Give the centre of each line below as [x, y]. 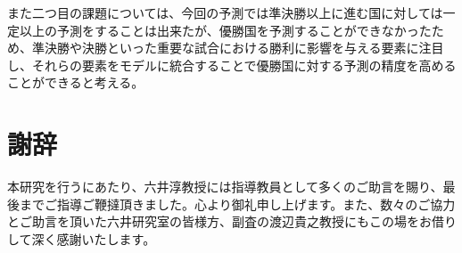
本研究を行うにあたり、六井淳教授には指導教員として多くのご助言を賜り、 [225, 187]
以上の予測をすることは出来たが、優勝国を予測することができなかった [225, 30]
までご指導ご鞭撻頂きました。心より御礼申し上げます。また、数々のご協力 [237, 204]
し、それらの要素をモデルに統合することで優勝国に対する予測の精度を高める [232, 65]
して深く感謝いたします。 [82, 238]
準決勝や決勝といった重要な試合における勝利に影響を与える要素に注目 [238, 48]
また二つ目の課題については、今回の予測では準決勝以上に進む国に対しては [225, 12]
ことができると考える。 [76, 82]
